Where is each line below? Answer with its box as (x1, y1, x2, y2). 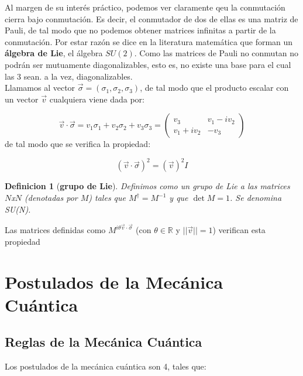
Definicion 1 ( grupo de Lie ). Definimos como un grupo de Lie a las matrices (5, 180, 290, 192)
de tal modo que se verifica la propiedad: (5, 138, 151, 150)
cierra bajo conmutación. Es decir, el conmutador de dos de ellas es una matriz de (5, 12, 298, 25)
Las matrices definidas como (5, 224, 106, 236)
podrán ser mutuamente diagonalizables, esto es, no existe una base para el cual (5, 58, 291, 70)
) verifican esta (212, 224, 266, 236)
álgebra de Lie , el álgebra (5, 47, 103, 59)
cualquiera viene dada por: (49, 93, 144, 105)
